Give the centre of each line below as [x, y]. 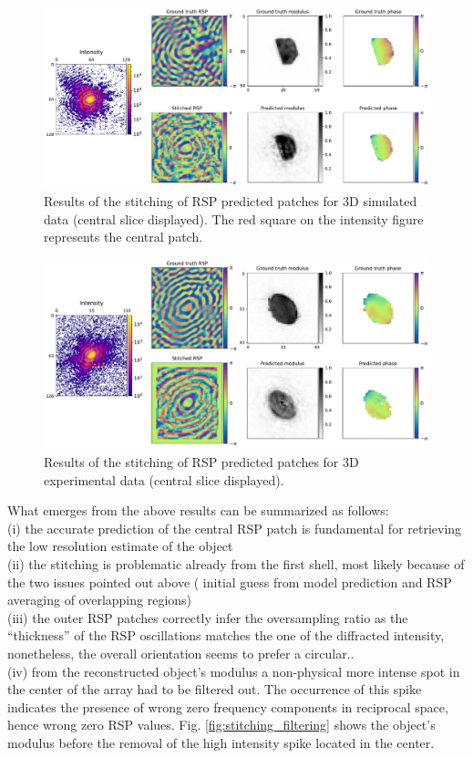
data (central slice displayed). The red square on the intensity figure [234, 218]
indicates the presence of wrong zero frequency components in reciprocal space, [228, 706]
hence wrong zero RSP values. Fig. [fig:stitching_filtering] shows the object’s [221, 725]
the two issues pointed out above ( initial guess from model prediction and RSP [230, 581]
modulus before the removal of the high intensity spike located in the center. [221, 742]
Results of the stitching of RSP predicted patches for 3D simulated [231, 200]
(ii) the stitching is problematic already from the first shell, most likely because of [236, 563]
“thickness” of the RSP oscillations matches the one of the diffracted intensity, [226, 635]
